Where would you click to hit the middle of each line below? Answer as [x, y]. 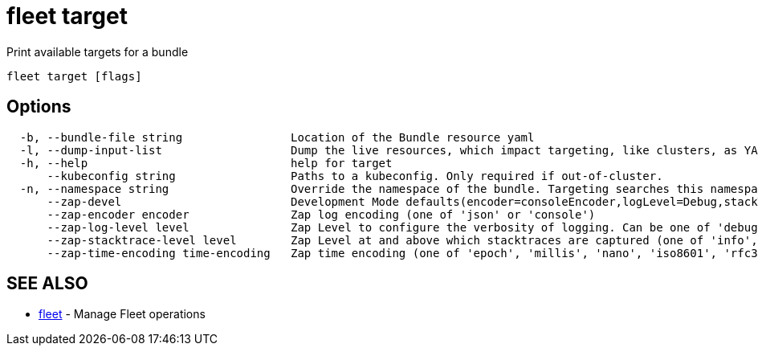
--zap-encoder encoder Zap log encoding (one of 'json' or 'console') [321, 214]
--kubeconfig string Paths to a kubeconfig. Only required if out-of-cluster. [355, 176]
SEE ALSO [47, 284]
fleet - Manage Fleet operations [122, 314]
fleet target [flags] [74, 76]
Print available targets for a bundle [98, 51]
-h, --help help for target [206, 163]
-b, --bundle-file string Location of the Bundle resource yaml [277, 137]
